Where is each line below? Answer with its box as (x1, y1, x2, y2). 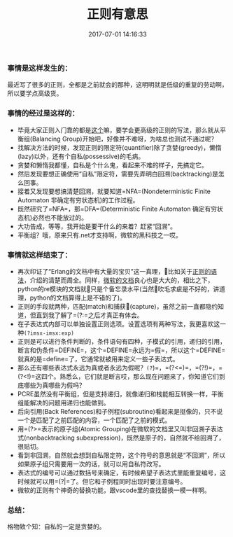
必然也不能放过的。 (31, 213, 87, 221)
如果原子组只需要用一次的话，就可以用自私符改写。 (17, 459, 165, 468)
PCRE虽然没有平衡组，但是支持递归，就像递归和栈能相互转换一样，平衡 (17, 389, 224, 398)
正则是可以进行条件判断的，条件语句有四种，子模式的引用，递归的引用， (17, 337, 226, 345)
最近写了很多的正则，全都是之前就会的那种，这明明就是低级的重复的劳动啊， (7, 81, 228, 89)
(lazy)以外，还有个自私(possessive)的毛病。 (17, 152, 145, 160)
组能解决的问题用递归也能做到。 (17, 398, 110, 407)
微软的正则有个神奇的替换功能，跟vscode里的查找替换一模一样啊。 (17, 486, 211, 494)
